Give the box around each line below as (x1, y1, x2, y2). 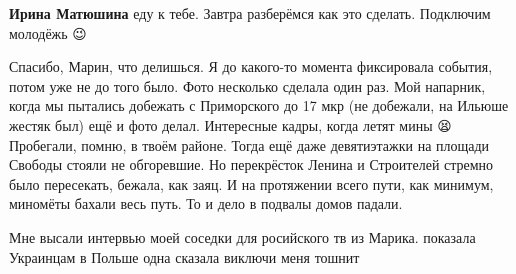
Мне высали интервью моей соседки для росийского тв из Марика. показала (9, 226, 476, 247)
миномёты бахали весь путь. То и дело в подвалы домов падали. (9, 193, 403, 214)
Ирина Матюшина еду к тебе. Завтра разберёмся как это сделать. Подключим (9, 3, 491, 23)
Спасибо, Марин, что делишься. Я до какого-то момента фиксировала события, (9, 56, 493, 77)
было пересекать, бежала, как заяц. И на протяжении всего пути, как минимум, (9, 173, 494, 194)
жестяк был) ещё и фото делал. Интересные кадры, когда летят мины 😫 (9, 114, 452, 135)
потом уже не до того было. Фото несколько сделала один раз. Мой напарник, (9, 75, 486, 96)
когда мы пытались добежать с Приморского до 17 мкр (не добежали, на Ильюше (9, 95, 509, 116)
